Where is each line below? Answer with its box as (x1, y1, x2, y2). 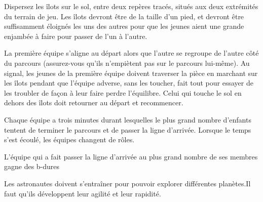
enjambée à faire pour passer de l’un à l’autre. (4, 30, 147, 41)
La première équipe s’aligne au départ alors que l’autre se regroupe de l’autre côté (4, 48, 259, 58)
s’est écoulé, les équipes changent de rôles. (4, 134, 135, 145)
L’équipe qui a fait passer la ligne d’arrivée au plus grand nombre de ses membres (4, 151, 258, 161)
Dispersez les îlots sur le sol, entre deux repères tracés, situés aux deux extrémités (4, 1, 258, 11)
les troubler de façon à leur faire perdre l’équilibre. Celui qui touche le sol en (4, 87, 242, 98)
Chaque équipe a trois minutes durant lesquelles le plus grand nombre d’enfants (4, 114, 251, 125)
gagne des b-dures (4, 161, 60, 172)
